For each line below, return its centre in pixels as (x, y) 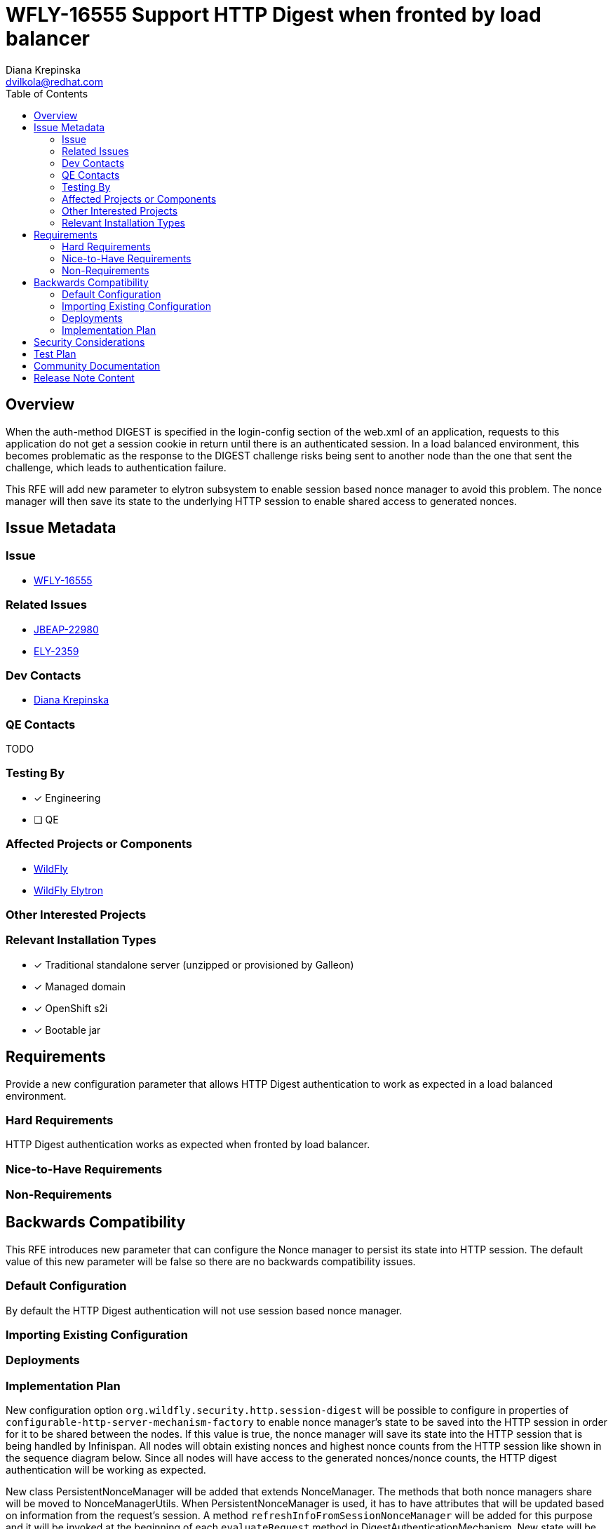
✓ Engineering (67, 797)
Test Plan (55, 353)
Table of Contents (47, 93)
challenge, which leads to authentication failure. (116, 467)
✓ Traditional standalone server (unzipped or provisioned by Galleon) (194, 964)
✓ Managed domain (80, 986)
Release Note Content (84, 377)
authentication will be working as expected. (106, 1470)
